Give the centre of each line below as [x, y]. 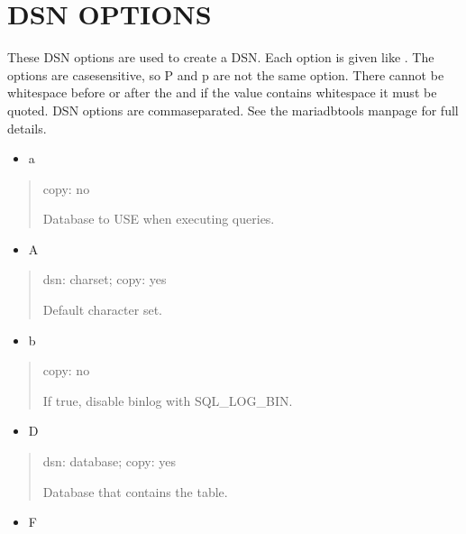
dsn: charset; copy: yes [105, 279]
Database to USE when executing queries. [159, 219]
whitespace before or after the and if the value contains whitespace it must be [222, 92]
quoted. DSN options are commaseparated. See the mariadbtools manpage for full [233, 110]
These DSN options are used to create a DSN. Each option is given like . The [221, 57]
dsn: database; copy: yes [110, 461]
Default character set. [102, 310]
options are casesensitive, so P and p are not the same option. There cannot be [226, 74]
